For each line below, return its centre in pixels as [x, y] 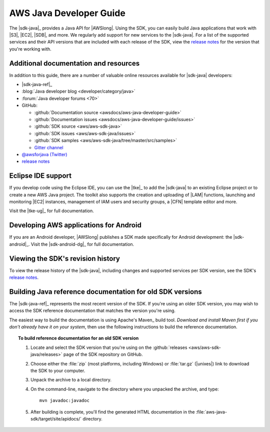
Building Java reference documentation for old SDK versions [105, 292]
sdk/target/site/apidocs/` [56, 418]
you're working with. [30, 49]
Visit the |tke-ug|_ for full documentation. [52, 211]
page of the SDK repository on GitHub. [103, 354]
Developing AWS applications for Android [75, 225]
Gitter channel [49, 147]
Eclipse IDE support [40, 176]
